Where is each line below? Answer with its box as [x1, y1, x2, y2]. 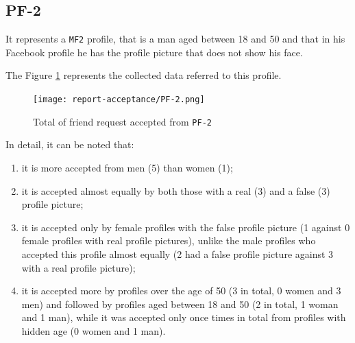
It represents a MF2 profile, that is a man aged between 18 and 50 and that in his [5, 32, 345, 46]
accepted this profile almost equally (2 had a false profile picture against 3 [21, 246, 334, 261]
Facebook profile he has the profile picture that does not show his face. [5, 45, 303, 59]
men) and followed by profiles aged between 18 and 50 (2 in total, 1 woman [21, 296, 339, 311]
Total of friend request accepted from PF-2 [33, 114, 212, 128]
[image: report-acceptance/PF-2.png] [33, 95, 205, 105]
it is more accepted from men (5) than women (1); [21, 160, 233, 174]
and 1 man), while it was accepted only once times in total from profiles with [21, 310, 346, 324]
